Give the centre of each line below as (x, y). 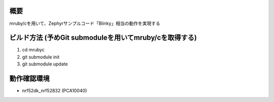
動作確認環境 (29, 79)
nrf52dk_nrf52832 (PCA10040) (55, 91)
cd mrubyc (33, 50)
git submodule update (45, 64)
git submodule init (41, 57)
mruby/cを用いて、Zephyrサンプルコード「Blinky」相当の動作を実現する (85, 23)
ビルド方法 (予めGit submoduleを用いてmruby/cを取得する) (103, 38)
